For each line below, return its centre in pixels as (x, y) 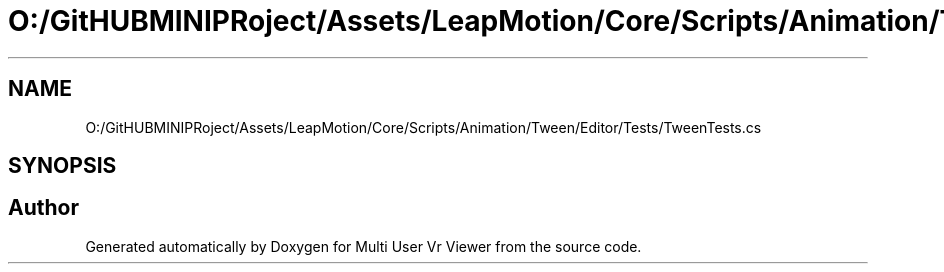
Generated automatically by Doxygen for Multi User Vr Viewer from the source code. (363, 246)
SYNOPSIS (62, 166)
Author (43, 208)
